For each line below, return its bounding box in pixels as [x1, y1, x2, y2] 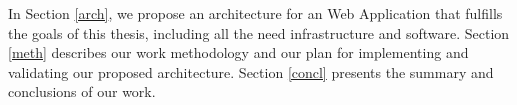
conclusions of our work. [8, 81, 156, 102]
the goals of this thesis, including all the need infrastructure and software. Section [8, 22, 510, 43]
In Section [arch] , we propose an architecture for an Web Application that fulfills [8, 3, 503, 23]
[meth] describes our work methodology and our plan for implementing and [8, 42, 469, 63]
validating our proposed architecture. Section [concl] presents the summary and [8, 61, 494, 82]
